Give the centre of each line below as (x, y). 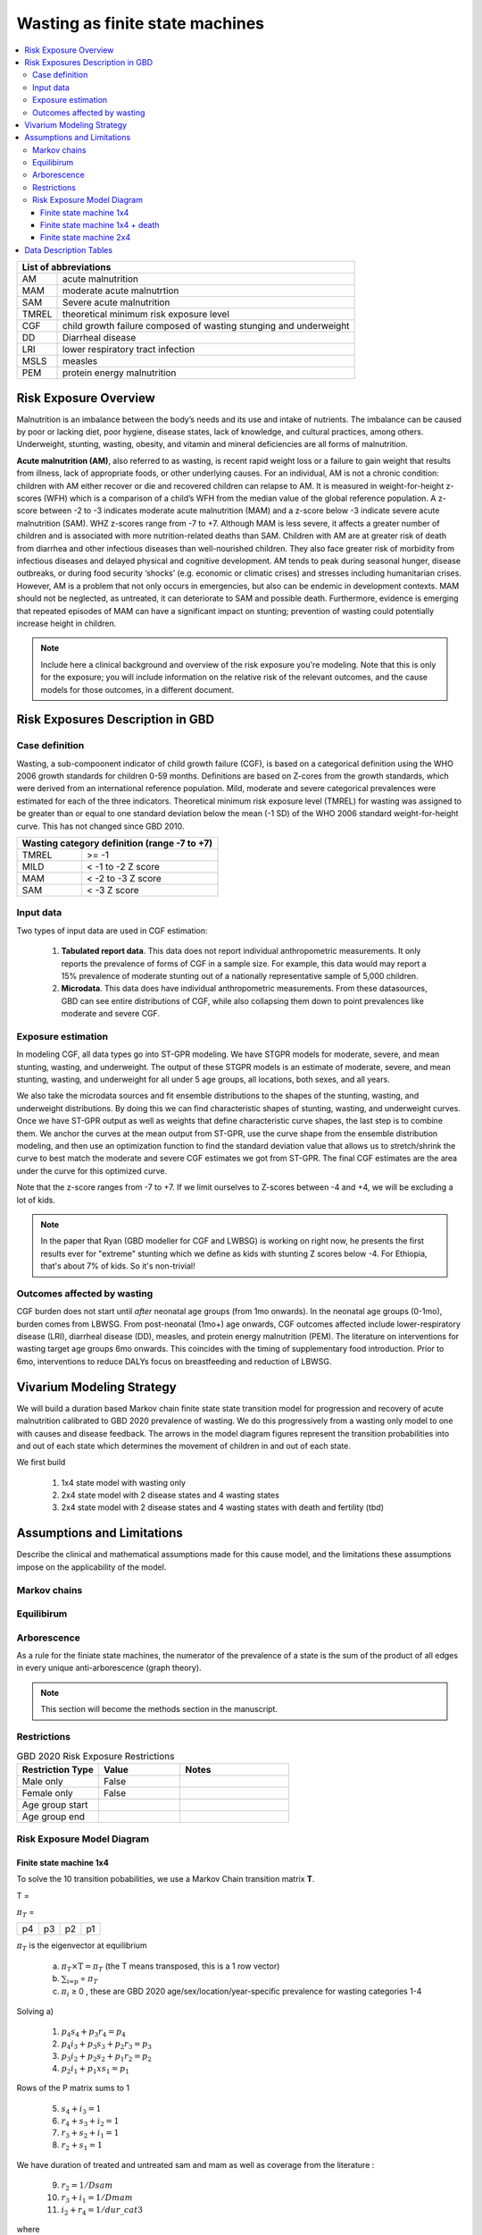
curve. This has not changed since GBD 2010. (100, 826)
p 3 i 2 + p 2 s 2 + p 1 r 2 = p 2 (106, 2057)
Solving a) (35, 2011)
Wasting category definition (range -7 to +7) (117, 843)
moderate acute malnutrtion (120, 291)
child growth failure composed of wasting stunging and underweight (206, 326)
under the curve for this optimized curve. (92, 1170)
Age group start (55, 1804)
